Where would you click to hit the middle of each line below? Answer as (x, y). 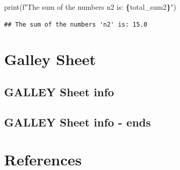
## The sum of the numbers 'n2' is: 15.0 (76, 24)
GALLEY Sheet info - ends (77, 122)
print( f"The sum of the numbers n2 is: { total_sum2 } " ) (90, 7)
